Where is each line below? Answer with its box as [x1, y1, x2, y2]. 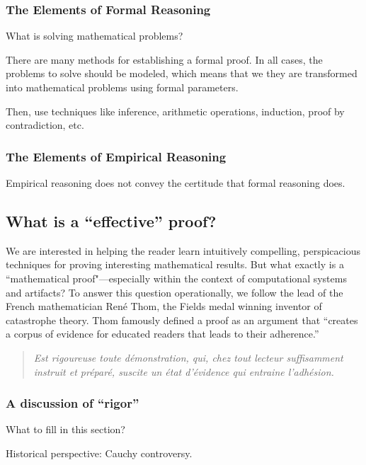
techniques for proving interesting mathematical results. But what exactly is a [6, 257, 344, 272]
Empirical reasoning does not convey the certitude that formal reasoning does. [6, 176, 345, 190]
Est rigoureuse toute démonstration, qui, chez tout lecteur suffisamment [33, 350, 343, 364]
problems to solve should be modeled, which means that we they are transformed [6, 66, 358, 81]
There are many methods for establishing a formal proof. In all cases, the [6, 52, 323, 67]
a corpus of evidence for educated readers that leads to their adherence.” [6, 326, 319, 341]
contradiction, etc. [6, 117, 84, 132]
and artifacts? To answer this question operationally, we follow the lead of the [6, 285, 343, 299]
